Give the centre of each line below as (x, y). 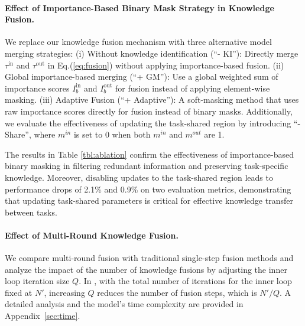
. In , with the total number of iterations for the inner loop (185, 281)
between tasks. (31, 212)
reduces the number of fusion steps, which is (177, 292)
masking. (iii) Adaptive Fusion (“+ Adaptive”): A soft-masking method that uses (152, 100)
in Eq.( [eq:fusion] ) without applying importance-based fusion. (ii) (166, 65)
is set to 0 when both (112, 134)
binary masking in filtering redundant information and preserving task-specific (147, 166)
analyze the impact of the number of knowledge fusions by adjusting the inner (146, 269)
